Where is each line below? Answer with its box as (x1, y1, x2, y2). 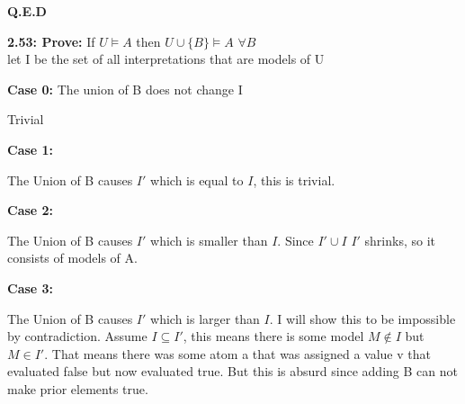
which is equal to (150, 170, 244, 189)
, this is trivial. (253, 170, 335, 189)
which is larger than (150, 309, 260, 328)
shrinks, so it (364, 230, 436, 249)
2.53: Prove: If (7, 31, 95, 50)
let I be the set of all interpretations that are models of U (7, 49, 325, 68)
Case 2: (7, 201, 54, 220)
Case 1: (7, 139, 54, 158)
